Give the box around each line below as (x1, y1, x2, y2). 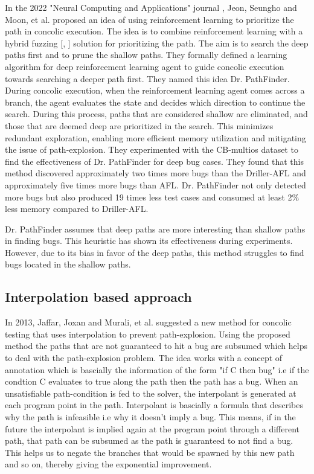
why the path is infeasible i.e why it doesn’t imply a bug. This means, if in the (5, 411, 296, 423)
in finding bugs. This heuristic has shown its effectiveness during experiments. (5, 234, 293, 247)
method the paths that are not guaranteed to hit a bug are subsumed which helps (5, 339, 307, 352)
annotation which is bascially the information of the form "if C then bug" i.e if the (5, 363, 309, 376)
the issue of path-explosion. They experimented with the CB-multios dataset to (5, 143, 298, 156)
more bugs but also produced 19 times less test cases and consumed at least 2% (5, 190, 300, 203)
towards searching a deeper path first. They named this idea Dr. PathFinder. (5, 72, 290, 85)
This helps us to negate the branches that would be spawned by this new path (5, 446, 295, 458)
